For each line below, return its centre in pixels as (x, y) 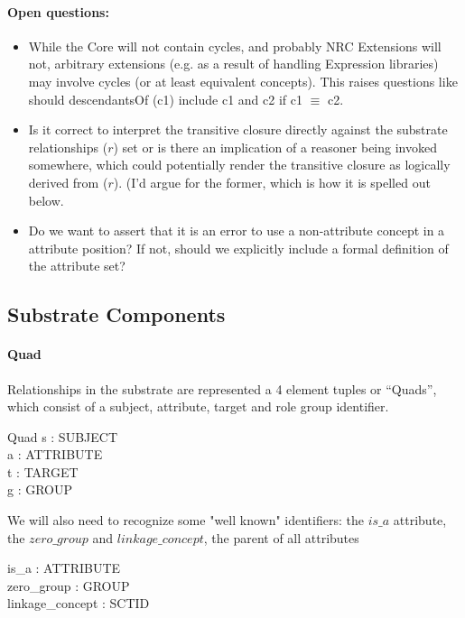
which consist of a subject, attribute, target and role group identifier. (198, 406)
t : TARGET (43, 471)
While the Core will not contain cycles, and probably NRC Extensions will (235, 46)
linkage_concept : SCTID (79, 603)
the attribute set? (77, 266)
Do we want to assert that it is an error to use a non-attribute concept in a (237, 231)
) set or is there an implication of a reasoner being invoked (275, 147)
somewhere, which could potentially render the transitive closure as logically (239, 165)
